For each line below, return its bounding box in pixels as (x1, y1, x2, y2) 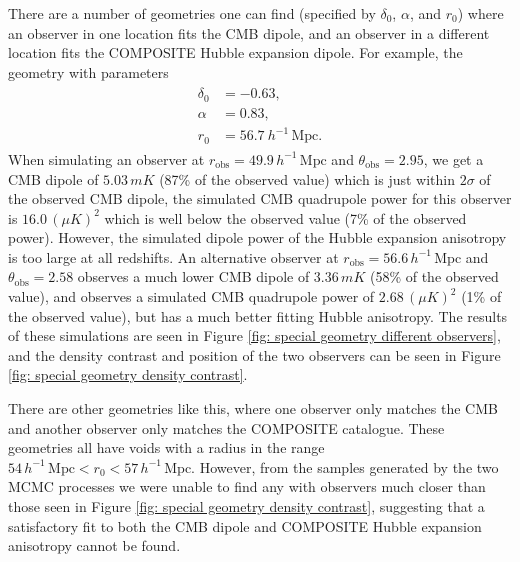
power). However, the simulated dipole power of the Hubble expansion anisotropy (8, 227, 507, 248)
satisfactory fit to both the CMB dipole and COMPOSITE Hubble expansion (8, 515, 482, 536)
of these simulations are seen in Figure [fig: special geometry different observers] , (8, 325, 501, 346)
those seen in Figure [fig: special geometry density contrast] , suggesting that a (8, 496, 485, 516)
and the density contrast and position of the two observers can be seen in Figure (8, 344, 501, 365)
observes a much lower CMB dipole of (77, 266, 310, 287)
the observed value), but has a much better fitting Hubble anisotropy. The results (8, 305, 508, 326)
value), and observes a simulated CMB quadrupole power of (8, 286, 375, 307)
